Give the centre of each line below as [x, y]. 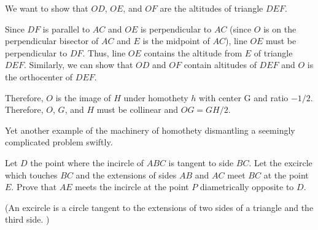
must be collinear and [138, 109]
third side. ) [27, 219]
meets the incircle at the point [132, 187]
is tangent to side [201, 162]
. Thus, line [104, 52]
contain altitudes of [220, 65]
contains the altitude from [193, 52]
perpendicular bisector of [52, 41]
